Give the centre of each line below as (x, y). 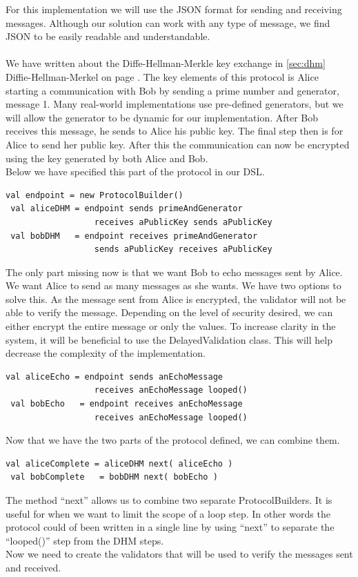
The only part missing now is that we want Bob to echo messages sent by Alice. (174, 272)
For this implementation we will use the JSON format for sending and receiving (174, 9)
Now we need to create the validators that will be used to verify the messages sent (179, 554)
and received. (33, 567)
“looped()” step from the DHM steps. (85, 540)
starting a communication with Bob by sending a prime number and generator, (172, 90)
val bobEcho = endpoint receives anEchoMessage (127, 404)
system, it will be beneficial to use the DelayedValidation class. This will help (169, 339)
